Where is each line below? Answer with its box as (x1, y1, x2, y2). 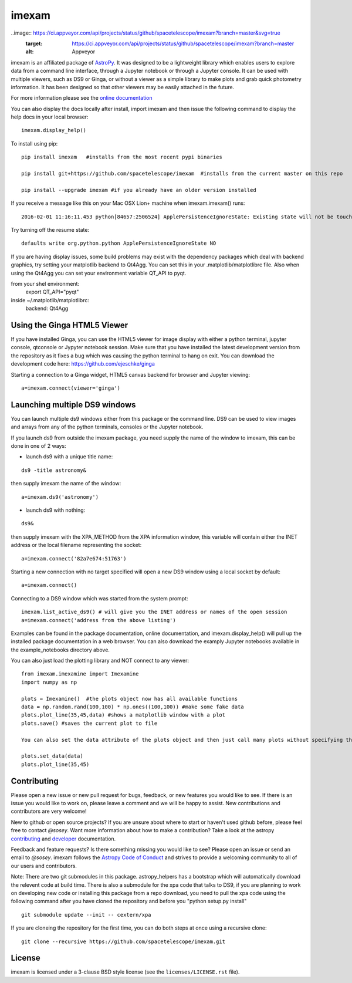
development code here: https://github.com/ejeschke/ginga (11, 360, 155, 367)
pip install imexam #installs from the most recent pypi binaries (21, 154, 222, 161)
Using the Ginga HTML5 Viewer (11, 320, 128, 330)
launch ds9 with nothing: (25, 506, 86, 514)
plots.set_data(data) (21, 753, 83, 759)
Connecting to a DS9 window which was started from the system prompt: (11, 594, 188, 602)
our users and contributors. (11, 862, 77, 869)
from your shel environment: (11, 280, 79, 287)
